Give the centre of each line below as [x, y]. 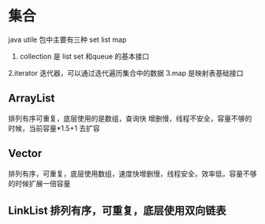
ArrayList [32, 98]
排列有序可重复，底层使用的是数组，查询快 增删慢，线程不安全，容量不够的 [130, 118]
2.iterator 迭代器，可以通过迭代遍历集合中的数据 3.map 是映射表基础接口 [126, 73]
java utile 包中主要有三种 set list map [67, 39]
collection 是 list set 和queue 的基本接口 [84, 56]
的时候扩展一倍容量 [39, 183]
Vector [25, 153]
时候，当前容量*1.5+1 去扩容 [54, 128]
